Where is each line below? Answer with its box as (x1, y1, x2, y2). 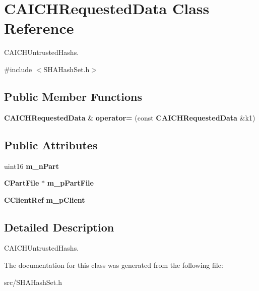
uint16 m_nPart (4, 160, 59, 171)
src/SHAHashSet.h (4, 276, 62, 287)
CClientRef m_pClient (4, 194, 85, 205)
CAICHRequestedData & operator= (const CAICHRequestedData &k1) (4, 112, 255, 123)
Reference (4, 18, 74, 38)
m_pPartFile (47, 178, 94, 188)
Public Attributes (4, 137, 98, 152)
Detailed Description (4, 219, 114, 235)
